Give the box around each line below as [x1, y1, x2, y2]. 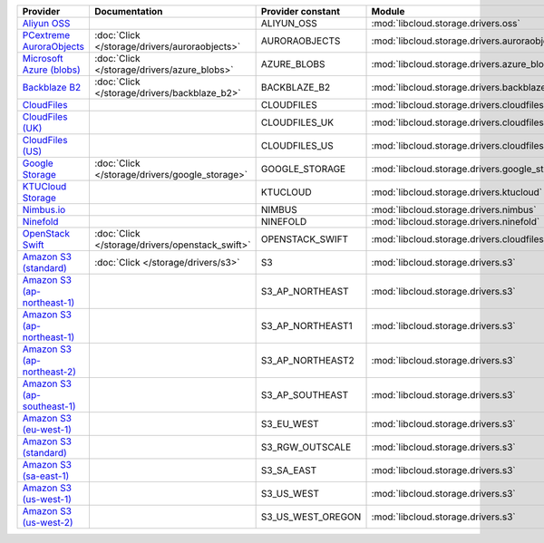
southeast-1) [22, 400, 76, 412]
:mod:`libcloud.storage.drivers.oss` [371, 17, 520, 29]
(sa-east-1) [22, 470, 70, 482]
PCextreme [22, 29, 71, 41]
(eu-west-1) [22, 423, 73, 435]
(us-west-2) [22, 517, 73, 528]
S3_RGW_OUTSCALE [260, 441, 352, 453]
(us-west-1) [22, 493, 73, 505]
